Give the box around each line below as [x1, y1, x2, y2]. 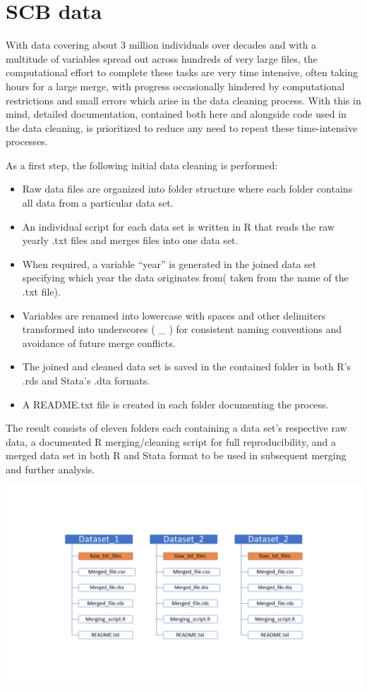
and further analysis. [6, 461, 95, 476]
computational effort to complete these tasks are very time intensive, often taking [6, 65, 358, 80]
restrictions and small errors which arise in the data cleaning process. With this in [6, 92, 361, 107]
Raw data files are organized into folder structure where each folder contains [22, 181, 353, 196]
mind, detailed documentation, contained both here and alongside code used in [6, 107, 347, 121]
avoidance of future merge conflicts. [22, 335, 176, 350]
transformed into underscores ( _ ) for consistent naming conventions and [22, 322, 342, 336]
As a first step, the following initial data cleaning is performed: [6, 157, 278, 172]
